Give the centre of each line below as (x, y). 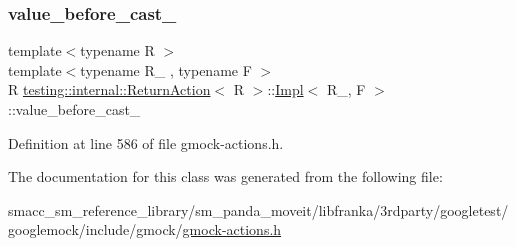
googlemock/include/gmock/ (95, 229)
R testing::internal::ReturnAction (109, 89)
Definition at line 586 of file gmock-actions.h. (146, 142)
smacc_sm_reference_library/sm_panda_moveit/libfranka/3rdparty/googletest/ (258, 209)
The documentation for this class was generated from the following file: (225, 176)
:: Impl (285, 89)
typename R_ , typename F (166, 69)
